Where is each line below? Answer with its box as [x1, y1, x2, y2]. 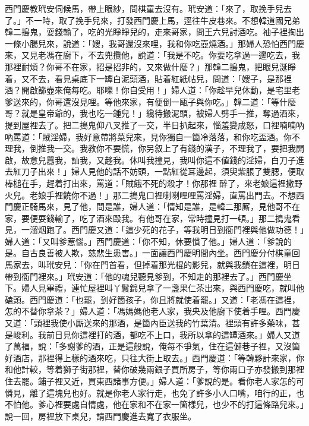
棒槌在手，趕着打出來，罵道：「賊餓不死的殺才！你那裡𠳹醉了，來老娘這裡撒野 [5, 176, 302, 189]
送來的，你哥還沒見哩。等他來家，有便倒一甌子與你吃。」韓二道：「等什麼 [12, 95, 296, 108]
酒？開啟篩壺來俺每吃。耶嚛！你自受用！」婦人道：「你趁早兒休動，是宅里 [5, 84, 292, 96]
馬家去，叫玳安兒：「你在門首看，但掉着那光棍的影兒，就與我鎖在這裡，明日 [5, 258, 300, 271]
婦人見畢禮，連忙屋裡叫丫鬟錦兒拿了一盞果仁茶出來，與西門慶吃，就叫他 [21, 282, 304, 294]
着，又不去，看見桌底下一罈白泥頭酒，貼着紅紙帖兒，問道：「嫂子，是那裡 [5, 72, 292, 84]
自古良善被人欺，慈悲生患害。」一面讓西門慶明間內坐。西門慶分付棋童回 [21, 247, 300, 259]
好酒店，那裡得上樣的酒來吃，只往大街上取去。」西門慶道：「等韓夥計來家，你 [5, 351, 304, 364]
